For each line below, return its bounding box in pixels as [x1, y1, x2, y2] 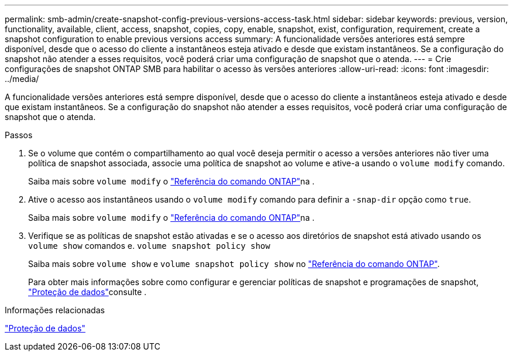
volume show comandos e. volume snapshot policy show [28, 241, 271, 251]
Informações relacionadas [5, 305, 105, 315]
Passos [5, 130, 33, 140]
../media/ [5, 74, 39, 84]
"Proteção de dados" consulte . [28, 287, 147, 297]
